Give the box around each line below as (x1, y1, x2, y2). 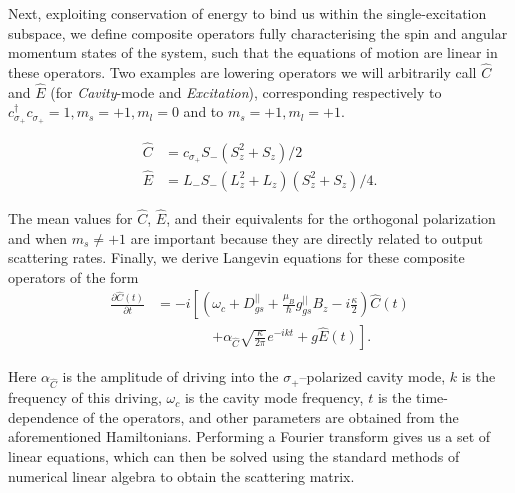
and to (183, 101, 224, 122)
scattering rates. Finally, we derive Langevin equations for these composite (8, 247, 465, 268)
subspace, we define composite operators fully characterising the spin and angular (8, 22, 508, 43)
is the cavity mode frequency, (184, 387, 364, 408)
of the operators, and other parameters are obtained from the (83, 406, 459, 427)
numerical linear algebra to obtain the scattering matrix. (8, 465, 355, 486)
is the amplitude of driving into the (62, 366, 279, 387)
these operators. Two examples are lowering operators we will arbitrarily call (8, 62, 477, 82)
